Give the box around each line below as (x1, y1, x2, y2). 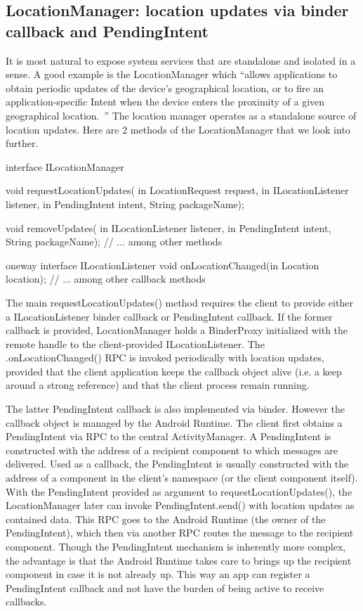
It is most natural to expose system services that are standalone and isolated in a (6, 53, 356, 67)
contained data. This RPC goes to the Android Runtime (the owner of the (6, 511, 326, 526)
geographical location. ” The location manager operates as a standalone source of (6, 108, 357, 122)
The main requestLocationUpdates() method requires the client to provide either (6, 295, 353, 309)
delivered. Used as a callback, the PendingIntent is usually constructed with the (6, 456, 349, 471)
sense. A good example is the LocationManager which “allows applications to (6, 67, 338, 82)
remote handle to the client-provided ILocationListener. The (6, 336, 265, 351)
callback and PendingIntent (6, 20, 209, 41)
